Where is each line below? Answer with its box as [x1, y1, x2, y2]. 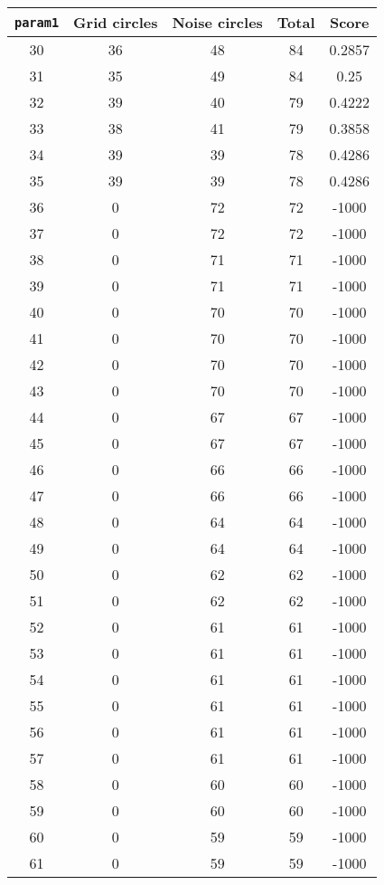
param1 [14, 14, 60, 30]
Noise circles [172, 12, 263, 33]
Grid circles [73, 12, 158, 33]
